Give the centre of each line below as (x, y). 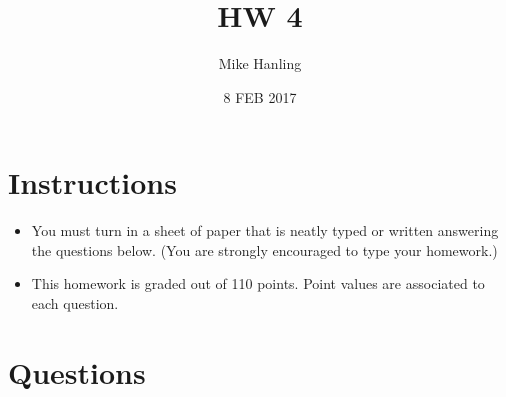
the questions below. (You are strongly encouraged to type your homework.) (264, 249)
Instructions (92, 182)
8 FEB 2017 (260, 96)
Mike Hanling (260, 63)
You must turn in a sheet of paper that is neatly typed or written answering (265, 230)
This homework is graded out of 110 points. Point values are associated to (258, 283)
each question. (75, 303)
